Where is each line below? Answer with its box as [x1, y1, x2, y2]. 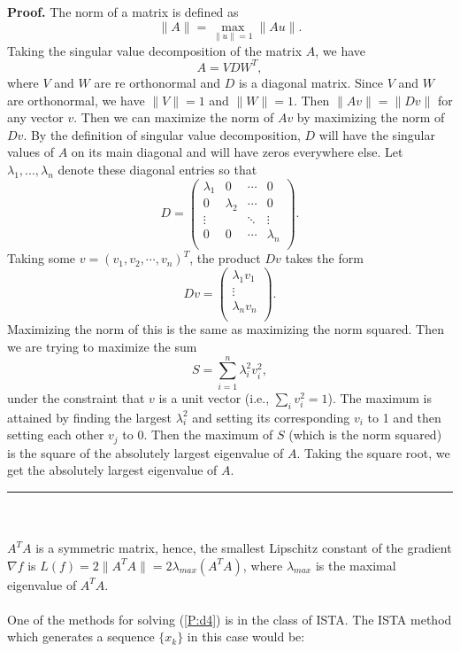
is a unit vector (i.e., [158, 388, 270, 407]
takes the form [285, 249, 364, 268]
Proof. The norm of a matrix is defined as [7, 3, 239, 20]
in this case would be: [187, 627, 305, 646]
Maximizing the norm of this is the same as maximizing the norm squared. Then [7, 320, 444, 338]
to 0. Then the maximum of [122, 425, 273, 444]
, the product [189, 249, 261, 268]
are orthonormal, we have [7, 90, 145, 109]
